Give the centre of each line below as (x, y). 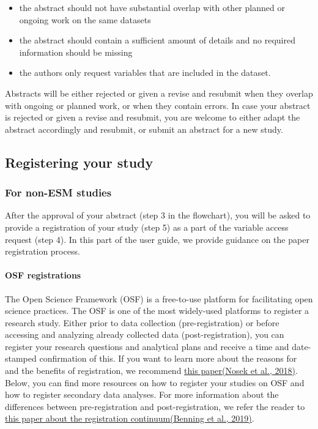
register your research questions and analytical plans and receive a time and (147, 346)
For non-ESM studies (58, 192)
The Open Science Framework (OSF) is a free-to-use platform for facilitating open (159, 298)
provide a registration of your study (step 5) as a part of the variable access (147, 227)
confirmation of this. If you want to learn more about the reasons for (168, 358)
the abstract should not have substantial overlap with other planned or (152, 7)
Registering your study (79, 162)
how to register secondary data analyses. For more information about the (142, 394)
